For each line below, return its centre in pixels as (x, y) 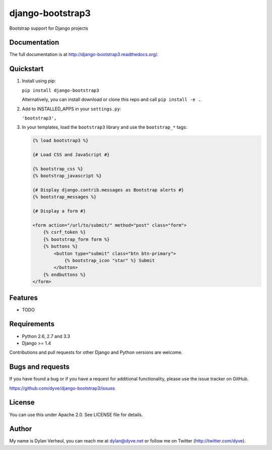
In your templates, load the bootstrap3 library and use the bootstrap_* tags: (105, 127)
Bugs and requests (40, 367)
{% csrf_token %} (64, 232)
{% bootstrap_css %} (58, 169)
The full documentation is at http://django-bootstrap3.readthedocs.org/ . (84, 54)
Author (21, 429)
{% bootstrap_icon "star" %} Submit (110, 260)
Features (23, 298)
